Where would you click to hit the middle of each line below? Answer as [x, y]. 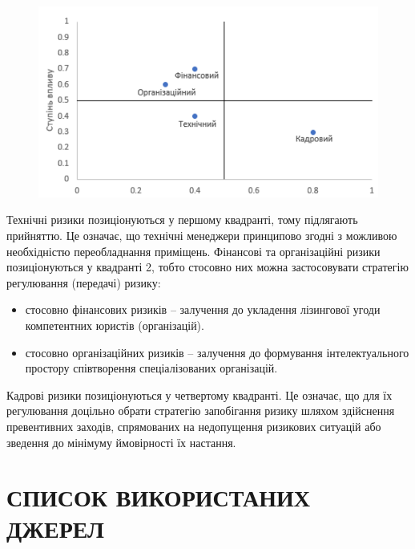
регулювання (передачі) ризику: [84, 282]
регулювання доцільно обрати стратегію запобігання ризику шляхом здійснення [201, 411]
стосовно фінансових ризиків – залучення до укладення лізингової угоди [203, 309]
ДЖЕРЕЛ [55, 529]
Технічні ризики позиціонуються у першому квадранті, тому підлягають [182, 220]
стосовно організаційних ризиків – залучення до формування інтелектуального [217, 352]
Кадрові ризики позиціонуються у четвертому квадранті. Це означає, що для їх [199, 394]
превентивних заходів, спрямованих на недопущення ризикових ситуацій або [194, 426]
